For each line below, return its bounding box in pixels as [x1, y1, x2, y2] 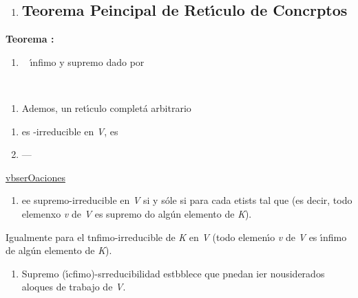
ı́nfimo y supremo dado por [30, 54, 145, 69]
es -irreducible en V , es [21, 124, 118, 138]
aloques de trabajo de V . [21, 279, 126, 294]
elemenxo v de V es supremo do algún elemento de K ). [21, 206, 252, 220]
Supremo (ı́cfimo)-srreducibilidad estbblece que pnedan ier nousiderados [21, 266, 325, 280]
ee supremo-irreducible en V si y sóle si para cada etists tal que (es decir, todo [21, 193, 352, 207]
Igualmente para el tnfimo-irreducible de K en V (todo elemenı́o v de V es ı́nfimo [6, 229, 347, 244]
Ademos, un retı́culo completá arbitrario [21, 100, 191, 115]
